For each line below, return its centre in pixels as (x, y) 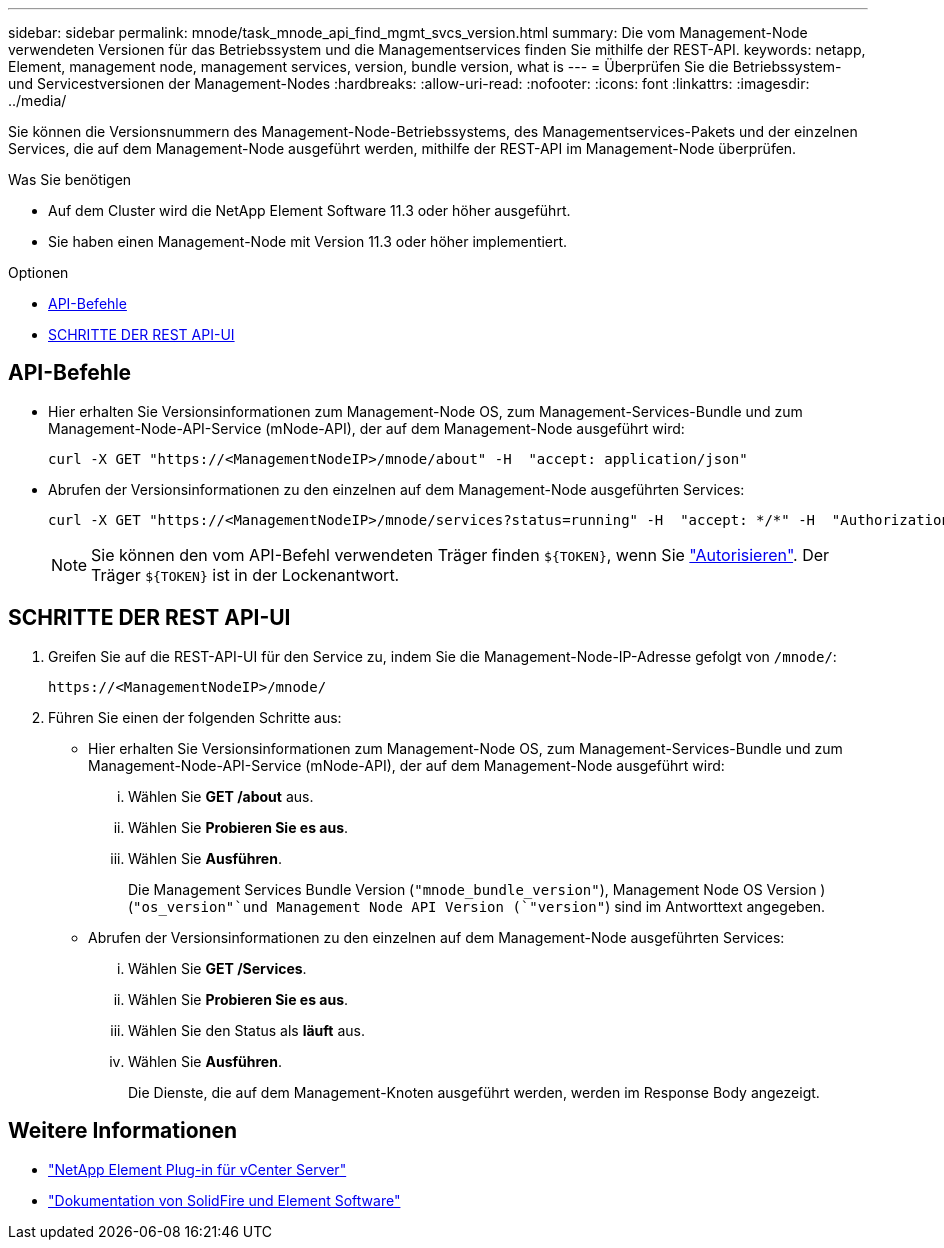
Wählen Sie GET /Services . (217, 968)
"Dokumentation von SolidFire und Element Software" (224, 1200)
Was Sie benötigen (70, 179)
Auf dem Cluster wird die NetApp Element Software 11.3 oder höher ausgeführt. (309, 210)
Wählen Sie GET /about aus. (221, 796)
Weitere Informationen (123, 1131)
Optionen (38, 272)
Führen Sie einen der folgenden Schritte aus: (195, 717)
